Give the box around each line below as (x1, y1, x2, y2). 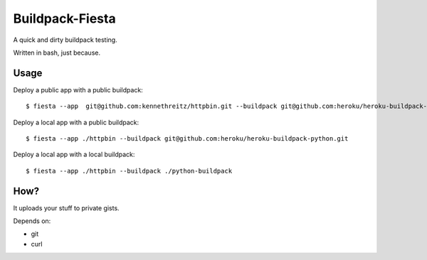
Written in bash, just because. (13, 48, 101, 57)
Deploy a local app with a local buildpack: (13, 150, 135, 159)
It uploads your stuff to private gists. (13, 203, 120, 212)
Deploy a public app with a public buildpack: (13, 85, 144, 94)
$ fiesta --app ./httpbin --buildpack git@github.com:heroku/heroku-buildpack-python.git (26, 135, 349, 143)
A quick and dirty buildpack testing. (13, 36, 117, 44)
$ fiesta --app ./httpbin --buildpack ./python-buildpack (26, 167, 233, 175)
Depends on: (13, 217, 51, 225)
